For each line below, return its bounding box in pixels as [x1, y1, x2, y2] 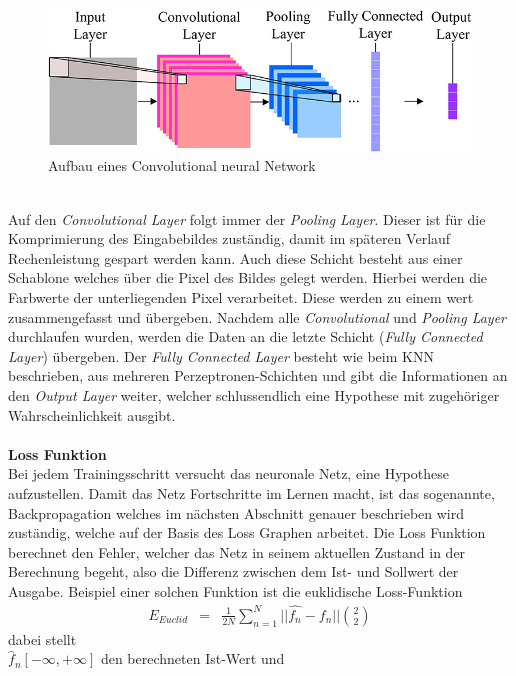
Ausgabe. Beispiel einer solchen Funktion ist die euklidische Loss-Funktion [8, 580, 463, 601]
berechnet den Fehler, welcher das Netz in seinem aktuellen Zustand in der [8, 541, 466, 562]
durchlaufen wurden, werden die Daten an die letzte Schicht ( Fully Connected [8, 326, 483, 347]
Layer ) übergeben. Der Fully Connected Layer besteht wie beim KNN [8, 345, 434, 366]
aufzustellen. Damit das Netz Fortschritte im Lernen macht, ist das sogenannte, [8, 482, 495, 503]
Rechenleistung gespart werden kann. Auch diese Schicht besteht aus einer [8, 247, 463, 268]
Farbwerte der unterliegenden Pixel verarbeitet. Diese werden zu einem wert [8, 286, 474, 307]
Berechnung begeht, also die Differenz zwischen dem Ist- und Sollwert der [8, 561, 459, 582]
